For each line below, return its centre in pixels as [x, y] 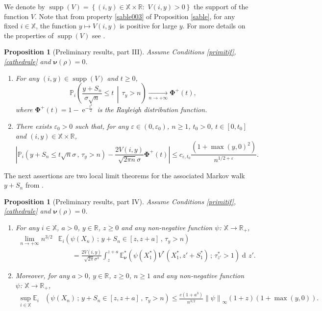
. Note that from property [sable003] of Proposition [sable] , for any [135, 16]
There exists [34, 126]
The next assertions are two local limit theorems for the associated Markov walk [124, 175]
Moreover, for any [42, 275]
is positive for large [149, 26]
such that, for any [102, 126]
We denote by [25, 6]
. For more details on [214, 26]
